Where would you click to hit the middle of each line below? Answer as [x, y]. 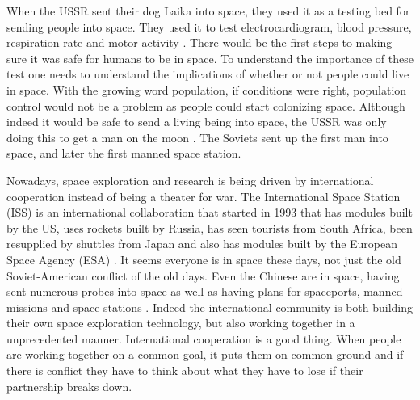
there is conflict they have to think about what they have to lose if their [185, 371]
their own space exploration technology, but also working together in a [181, 323]
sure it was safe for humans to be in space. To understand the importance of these [210, 58]
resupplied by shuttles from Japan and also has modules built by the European [202, 244]
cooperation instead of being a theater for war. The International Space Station [204, 196]
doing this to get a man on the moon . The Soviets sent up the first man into [197, 137]
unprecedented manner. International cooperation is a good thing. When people [204, 338]
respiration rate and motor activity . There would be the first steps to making [199, 42]
